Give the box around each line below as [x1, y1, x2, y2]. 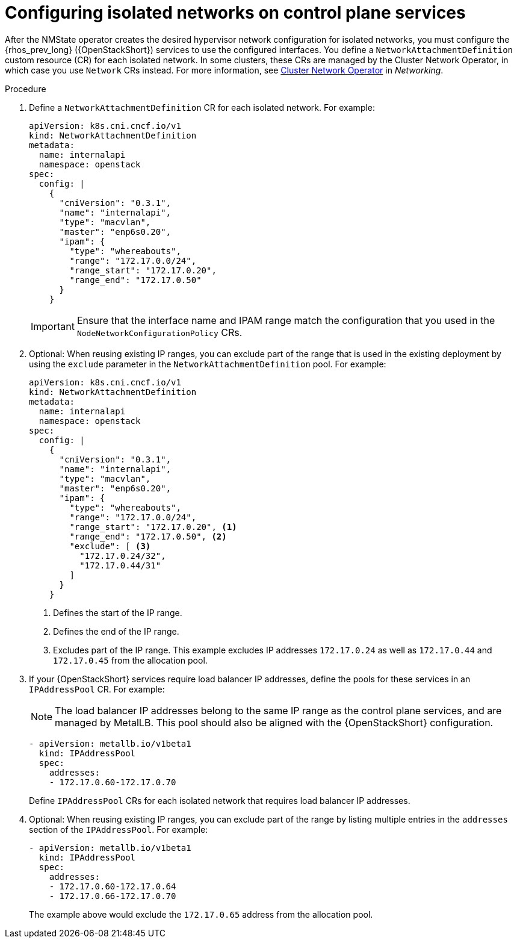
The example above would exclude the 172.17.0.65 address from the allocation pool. [29, 909, 373, 920]
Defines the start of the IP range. [53, 607, 182, 618]
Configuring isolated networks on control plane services [5, 2, 466, 23]
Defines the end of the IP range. [53, 626, 179, 636]
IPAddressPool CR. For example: [29, 683, 165, 694]
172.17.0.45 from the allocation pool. [53, 655, 208, 665]
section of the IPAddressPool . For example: [29, 824, 208, 835]
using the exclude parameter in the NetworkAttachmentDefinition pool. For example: [29, 358, 386, 369]
